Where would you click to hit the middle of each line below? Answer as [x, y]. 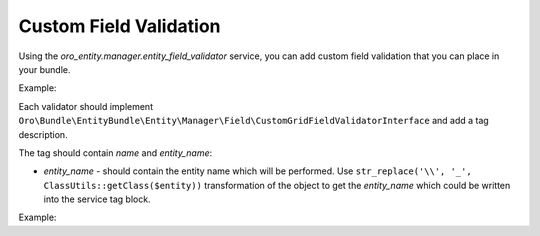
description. [43, 134]
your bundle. [44, 69]
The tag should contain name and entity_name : [115, 152]
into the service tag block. [97, 199]
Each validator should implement [86, 106]
